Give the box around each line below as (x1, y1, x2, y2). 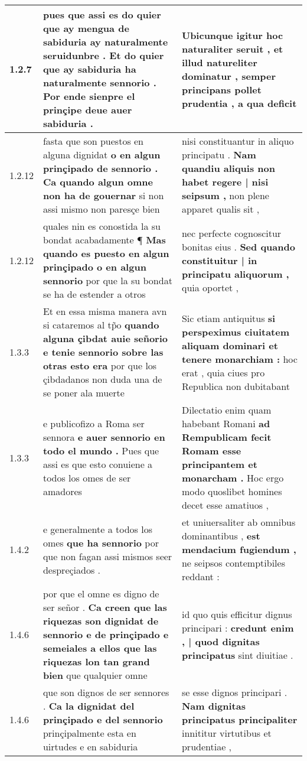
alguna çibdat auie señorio (43, 331, 168, 345)
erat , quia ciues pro (181, 365, 265, 379)
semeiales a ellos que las (43, 641, 157, 655)
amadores (43, 484, 82, 498)
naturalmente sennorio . (43, 76, 156, 89)
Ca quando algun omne (43, 175, 153, 188)
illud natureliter (181, 55, 257, 69)
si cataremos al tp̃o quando (43, 318, 159, 331)
